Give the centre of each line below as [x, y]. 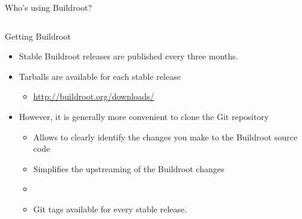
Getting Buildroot [38, 36]
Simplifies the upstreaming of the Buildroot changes [129, 168]
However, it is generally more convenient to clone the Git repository [144, 116]
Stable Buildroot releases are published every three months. [128, 56]
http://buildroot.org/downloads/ [94, 96]
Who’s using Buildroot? [49, 7]
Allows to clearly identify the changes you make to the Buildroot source [165, 136]
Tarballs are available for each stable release [100, 76]
